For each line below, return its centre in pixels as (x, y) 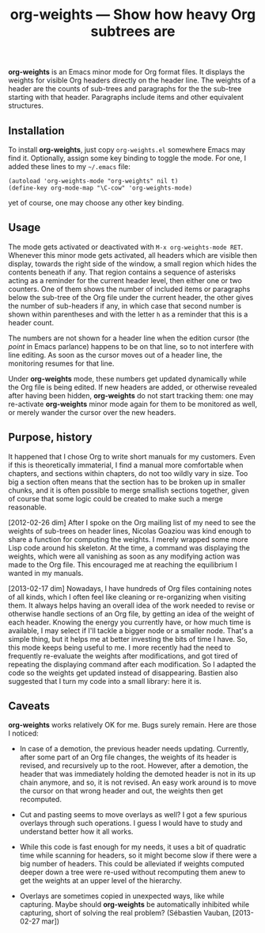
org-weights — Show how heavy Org (133, 15)
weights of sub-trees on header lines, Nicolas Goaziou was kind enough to (130, 531)
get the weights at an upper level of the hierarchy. (100, 881)
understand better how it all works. (76, 831)
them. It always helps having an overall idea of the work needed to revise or (132, 605)
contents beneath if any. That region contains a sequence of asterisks (122, 272)
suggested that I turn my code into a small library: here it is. (105, 681)
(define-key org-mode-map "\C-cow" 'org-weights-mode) (100, 188)
